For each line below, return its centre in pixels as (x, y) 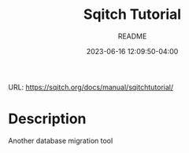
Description (47, 119)
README (132, 36)
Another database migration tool (61, 140)
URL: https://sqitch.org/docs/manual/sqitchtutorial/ (91, 87)
